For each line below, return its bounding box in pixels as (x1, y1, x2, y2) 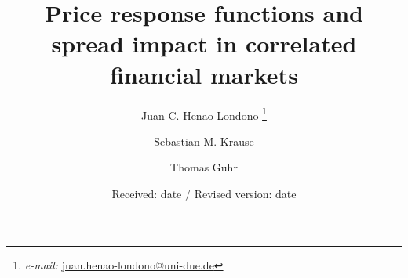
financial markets (110, 58, 298, 90)
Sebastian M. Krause (154, 132, 254, 149)
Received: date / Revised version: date (111, 185, 297, 201)
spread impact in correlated (51, 27, 357, 60)
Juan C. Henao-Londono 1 (141, 104, 267, 123)
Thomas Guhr (170, 159, 238, 175)
